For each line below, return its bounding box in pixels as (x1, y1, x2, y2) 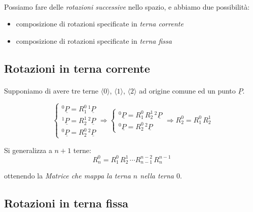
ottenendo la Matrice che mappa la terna (4, 170, 131, 181)
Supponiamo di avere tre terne (4, 85, 99, 96)
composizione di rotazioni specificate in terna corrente (16, 18, 184, 29)
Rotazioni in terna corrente (4, 60, 150, 76)
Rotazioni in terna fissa (4, 195, 128, 211)
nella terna (140, 170, 174, 181)
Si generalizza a (4, 144, 52, 155)
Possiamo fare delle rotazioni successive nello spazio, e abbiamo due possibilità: (4, 1, 250, 12)
